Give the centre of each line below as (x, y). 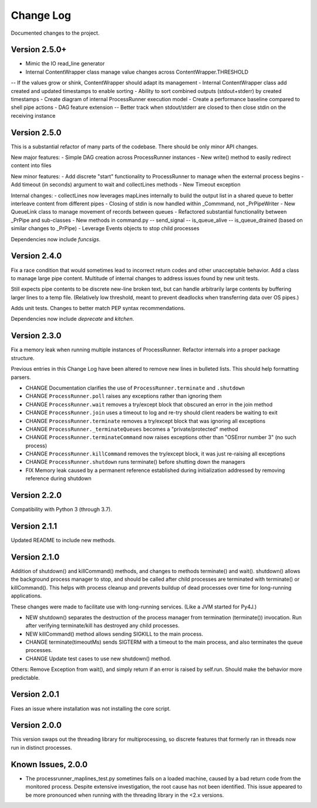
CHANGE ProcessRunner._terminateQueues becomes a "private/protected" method (132, 429)
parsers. (21, 377)
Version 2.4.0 (36, 256)
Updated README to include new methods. (63, 540)
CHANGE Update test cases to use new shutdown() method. (98, 659)
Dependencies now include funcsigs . (56, 239)
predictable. (26, 677)
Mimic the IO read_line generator (65, 64)
